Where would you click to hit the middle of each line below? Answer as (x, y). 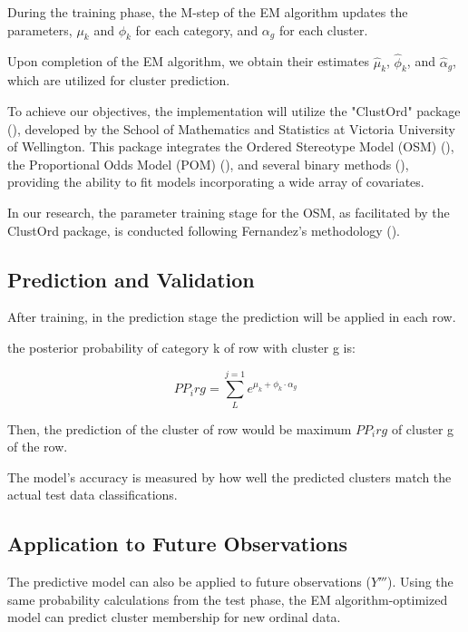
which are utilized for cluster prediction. (119, 80)
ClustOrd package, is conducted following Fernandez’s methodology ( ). (204, 230)
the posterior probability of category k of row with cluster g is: (181, 347)
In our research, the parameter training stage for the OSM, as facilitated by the (229, 212)
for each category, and (197, 29)
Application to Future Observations (177, 544)
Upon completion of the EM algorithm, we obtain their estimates (189, 61)
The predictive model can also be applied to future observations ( (189, 582)
